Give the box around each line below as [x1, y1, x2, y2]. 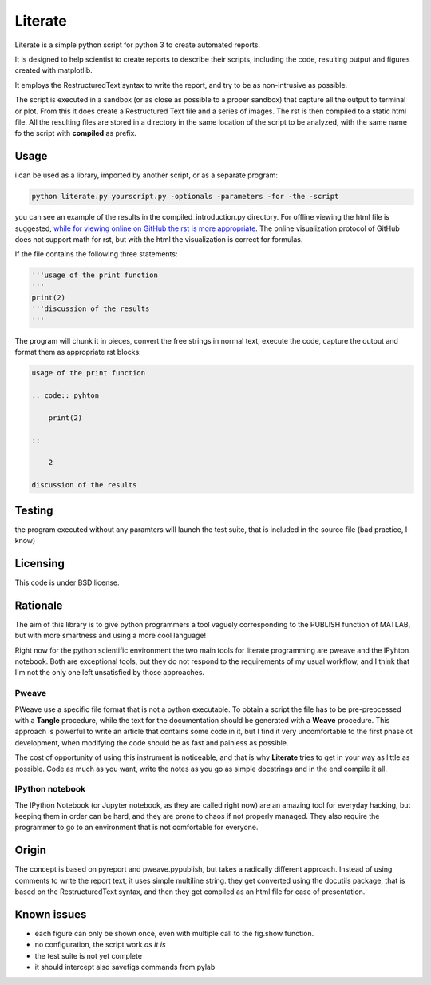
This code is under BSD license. [14, 578, 120, 587]
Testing [14, 503, 53, 517]
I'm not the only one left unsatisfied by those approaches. [14, 668, 205, 677]
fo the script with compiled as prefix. [14, 129, 137, 138]
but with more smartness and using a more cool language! [14, 631, 207, 641]
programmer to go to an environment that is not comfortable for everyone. [14, 823, 259, 832]
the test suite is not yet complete [34, 951, 143, 960]
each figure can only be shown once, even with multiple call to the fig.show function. [34, 929, 314, 939]
